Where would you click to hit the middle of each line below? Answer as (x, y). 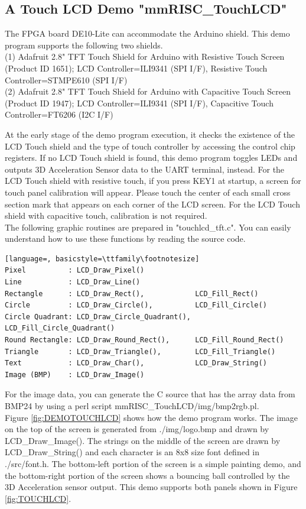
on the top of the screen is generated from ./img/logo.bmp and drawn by (137, 429)
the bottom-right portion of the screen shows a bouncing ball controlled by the (147, 475)
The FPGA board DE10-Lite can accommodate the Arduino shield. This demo (147, 33)
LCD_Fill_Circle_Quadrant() (60, 328)
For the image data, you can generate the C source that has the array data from (150, 394)
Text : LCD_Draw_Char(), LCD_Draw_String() (136, 363)
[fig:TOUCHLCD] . (38, 498)
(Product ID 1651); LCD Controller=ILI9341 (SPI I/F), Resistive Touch (136, 68)
